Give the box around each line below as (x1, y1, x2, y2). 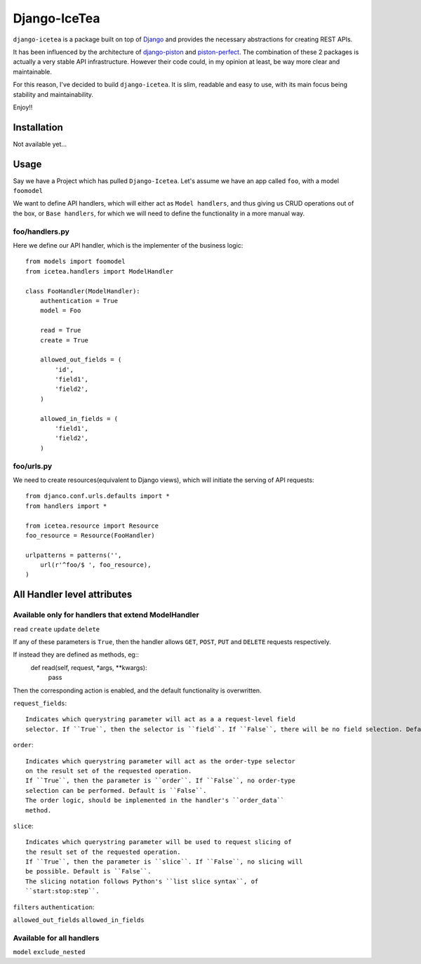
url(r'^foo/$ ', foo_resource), (39, 561, 152, 569)
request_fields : (13, 699, 67, 707)
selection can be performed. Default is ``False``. (25, 786, 207, 794)
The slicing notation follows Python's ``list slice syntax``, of (25, 877, 259, 885)
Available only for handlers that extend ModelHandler (13, 610, 199, 620)
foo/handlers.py (13, 227, 70, 236)
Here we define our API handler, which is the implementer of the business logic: (13, 241, 243, 250)
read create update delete (13, 625, 100, 633)
